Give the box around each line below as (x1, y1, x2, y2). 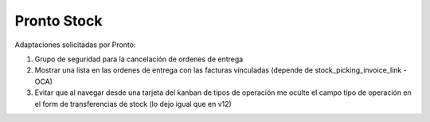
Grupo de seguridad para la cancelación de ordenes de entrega (34, 54, 244, 64)
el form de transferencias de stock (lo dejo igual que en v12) (34, 99, 233, 108)
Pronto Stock (14, 12, 103, 30)
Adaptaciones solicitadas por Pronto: (14, 40, 136, 49)
